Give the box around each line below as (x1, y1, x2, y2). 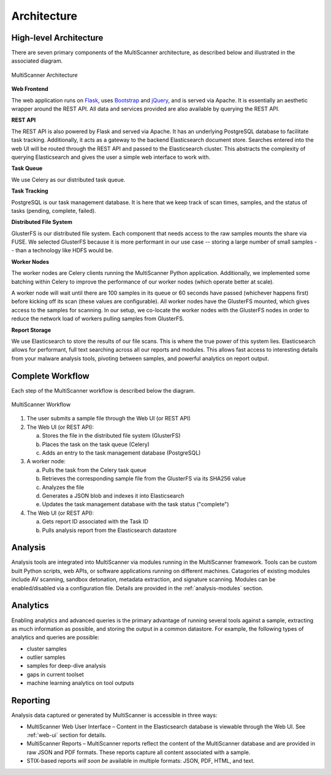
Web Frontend (11, 85, 48, 93)
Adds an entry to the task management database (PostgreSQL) (42, 449, 201, 457)
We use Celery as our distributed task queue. (11, 175, 126, 183)
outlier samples (26, 654, 66, 661)
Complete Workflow (11, 371, 90, 381)
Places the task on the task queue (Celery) (42, 441, 150, 448)
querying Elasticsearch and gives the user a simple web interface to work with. (11, 153, 211, 161)
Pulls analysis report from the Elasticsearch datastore (42, 526, 177, 534)
